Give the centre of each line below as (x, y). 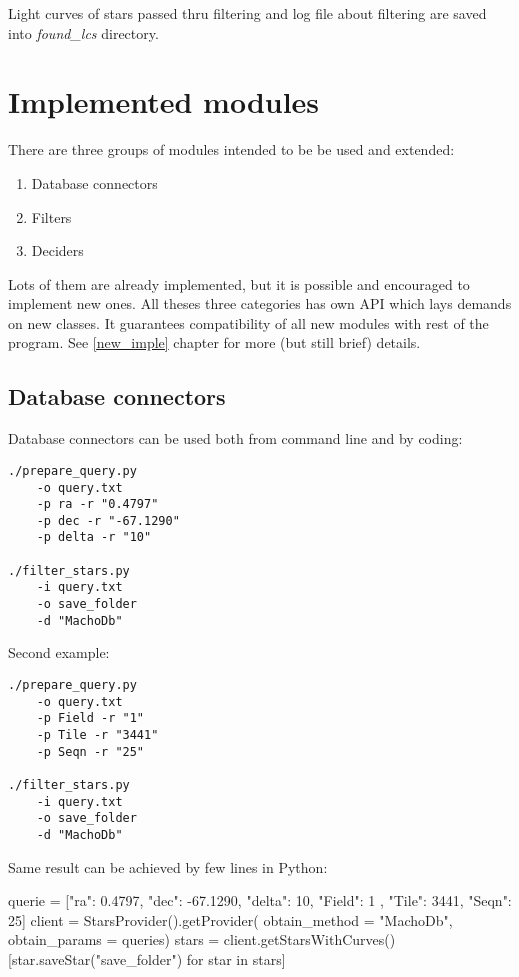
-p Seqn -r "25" (90, 751)
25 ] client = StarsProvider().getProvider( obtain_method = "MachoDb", (230, 919)
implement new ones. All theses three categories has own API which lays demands (260, 303)
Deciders (57, 250)
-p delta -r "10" (94, 537)
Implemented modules (164, 101)
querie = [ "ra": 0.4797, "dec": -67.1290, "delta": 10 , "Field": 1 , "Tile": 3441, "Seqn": (260, 900)
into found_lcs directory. (83, 32)
